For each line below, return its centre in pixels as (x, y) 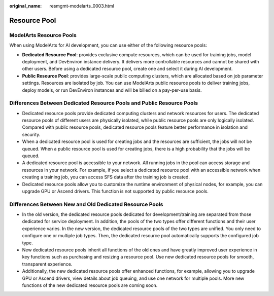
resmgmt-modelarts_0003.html (82, 6)
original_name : (26, 6)
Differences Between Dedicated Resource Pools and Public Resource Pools (104, 103)
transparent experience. (47, 264)
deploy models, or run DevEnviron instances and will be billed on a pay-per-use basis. (112, 90)
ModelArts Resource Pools (43, 35)
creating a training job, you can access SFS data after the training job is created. (106, 177)
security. (31, 134)
